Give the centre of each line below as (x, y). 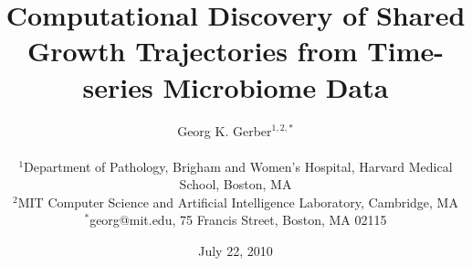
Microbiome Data (276, 86)
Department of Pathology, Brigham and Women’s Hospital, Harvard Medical (238, 166)
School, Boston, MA (236, 184)
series (118, 86)
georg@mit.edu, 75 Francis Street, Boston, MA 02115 (238, 220)
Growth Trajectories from (192, 51)
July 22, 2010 (236, 251)
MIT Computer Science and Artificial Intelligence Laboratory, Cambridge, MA (238, 202)
